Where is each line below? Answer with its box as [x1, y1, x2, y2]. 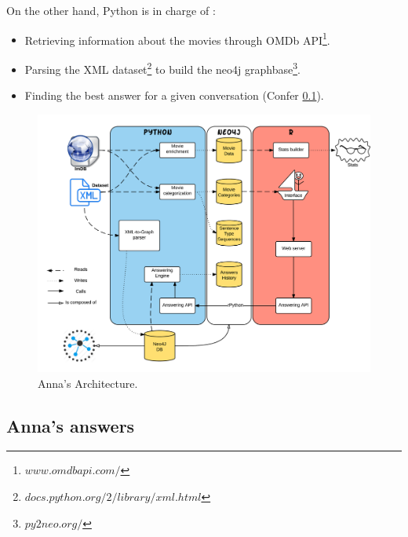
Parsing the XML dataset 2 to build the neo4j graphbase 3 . [24, 58, 301, 77]
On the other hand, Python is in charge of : [6, 2, 216, 18]
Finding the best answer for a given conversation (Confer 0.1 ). [24, 87, 324, 104]
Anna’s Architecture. [38, 374, 138, 391]
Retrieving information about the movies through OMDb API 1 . [24, 29, 330, 48]
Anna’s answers [6, 413, 135, 437]
